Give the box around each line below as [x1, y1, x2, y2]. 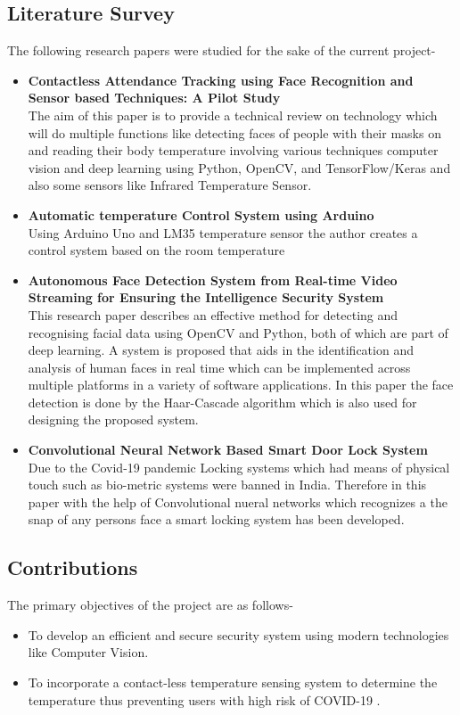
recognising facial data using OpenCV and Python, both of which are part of [28, 323, 448, 341]
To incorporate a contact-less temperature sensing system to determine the [28, 673, 438, 692]
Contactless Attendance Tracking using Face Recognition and [28, 70, 414, 89]
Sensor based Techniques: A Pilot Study [28, 88, 281, 107]
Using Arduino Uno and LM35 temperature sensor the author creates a [28, 223, 418, 242]
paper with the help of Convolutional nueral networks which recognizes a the [28, 492, 448, 511]
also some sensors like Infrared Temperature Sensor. [28, 176, 312, 194]
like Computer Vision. [28, 643, 149, 662]
